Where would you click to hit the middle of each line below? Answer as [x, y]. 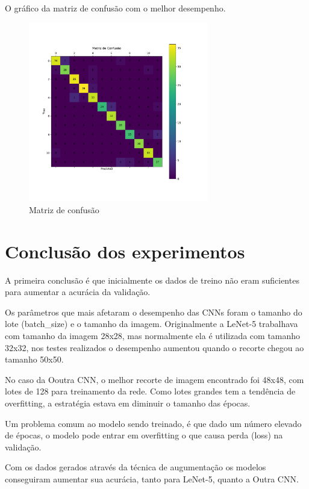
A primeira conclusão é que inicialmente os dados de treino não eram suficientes [152, 280]
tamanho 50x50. [34, 359]
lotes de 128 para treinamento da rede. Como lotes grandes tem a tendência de [150, 391]
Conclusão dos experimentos [125, 251]
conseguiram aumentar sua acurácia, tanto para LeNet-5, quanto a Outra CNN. [152, 479]
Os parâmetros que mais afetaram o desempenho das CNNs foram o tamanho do [154, 312]
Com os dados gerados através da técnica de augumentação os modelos [136, 467]
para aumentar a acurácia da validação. [78, 292]
